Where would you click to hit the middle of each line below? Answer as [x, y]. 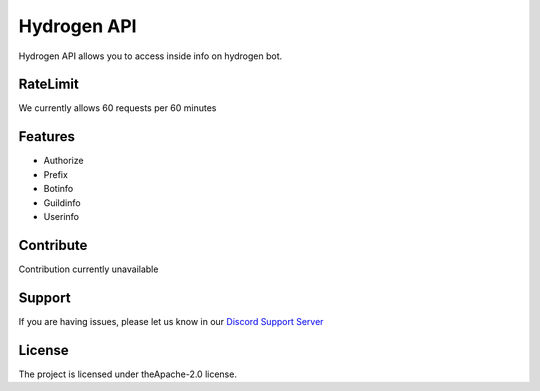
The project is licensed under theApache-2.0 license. [127, 374]
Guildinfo [62, 202]
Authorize [63, 161]
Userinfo [61, 216]
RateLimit [48, 84]
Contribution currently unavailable [88, 269]
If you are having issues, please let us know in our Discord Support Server [171, 321]
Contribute [53, 245]
